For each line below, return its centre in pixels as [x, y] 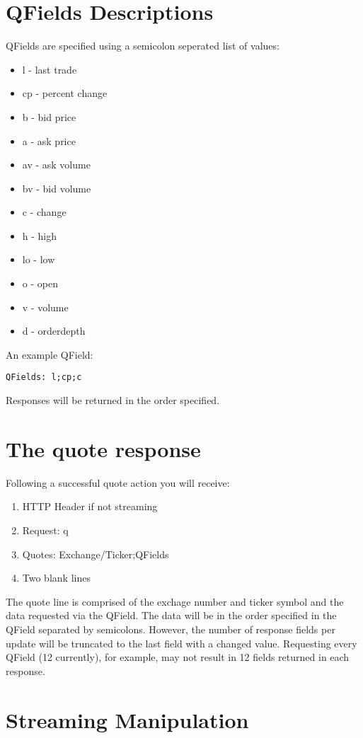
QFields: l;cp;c [44, 377]
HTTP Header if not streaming [90, 506]
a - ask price [49, 140]
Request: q [45, 530]
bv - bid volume [57, 188]
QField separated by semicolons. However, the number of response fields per [171, 629]
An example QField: [50, 354]
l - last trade [50, 69]
